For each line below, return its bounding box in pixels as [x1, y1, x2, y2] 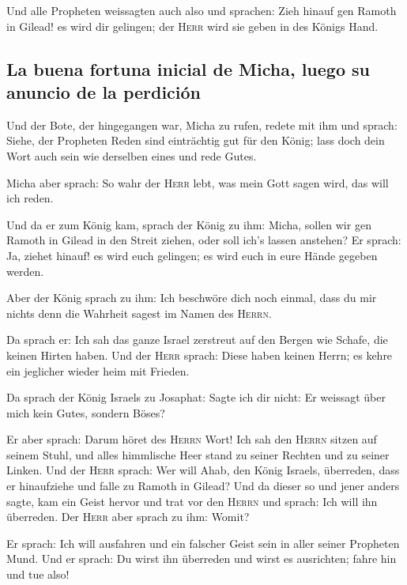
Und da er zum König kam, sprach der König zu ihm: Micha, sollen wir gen [6, 216, 371, 232]
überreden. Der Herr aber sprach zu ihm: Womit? [6, 508, 250, 525]
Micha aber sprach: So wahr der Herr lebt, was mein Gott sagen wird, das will [6, 174, 389, 191]
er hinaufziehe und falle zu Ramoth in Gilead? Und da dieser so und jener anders [6, 477, 400, 494]
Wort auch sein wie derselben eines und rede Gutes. [6, 147, 257, 164]
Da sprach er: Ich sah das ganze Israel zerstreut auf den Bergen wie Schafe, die [6, 331, 388, 348]
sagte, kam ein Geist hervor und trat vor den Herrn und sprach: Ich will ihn [6, 493, 378, 509]
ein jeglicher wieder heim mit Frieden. [6, 362, 190, 379]
